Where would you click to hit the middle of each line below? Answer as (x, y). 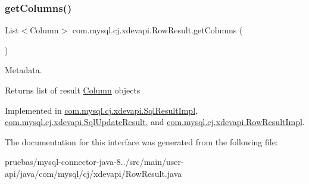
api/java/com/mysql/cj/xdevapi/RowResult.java (93, 173)
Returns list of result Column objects (73, 90)
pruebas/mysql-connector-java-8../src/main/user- (94, 162)
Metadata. (24, 70)
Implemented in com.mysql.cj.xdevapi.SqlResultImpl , (101, 110)
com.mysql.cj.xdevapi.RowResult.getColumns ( (157, 30)
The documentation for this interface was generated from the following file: (141, 141)
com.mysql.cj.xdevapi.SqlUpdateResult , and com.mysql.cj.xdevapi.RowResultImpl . (155, 122)
